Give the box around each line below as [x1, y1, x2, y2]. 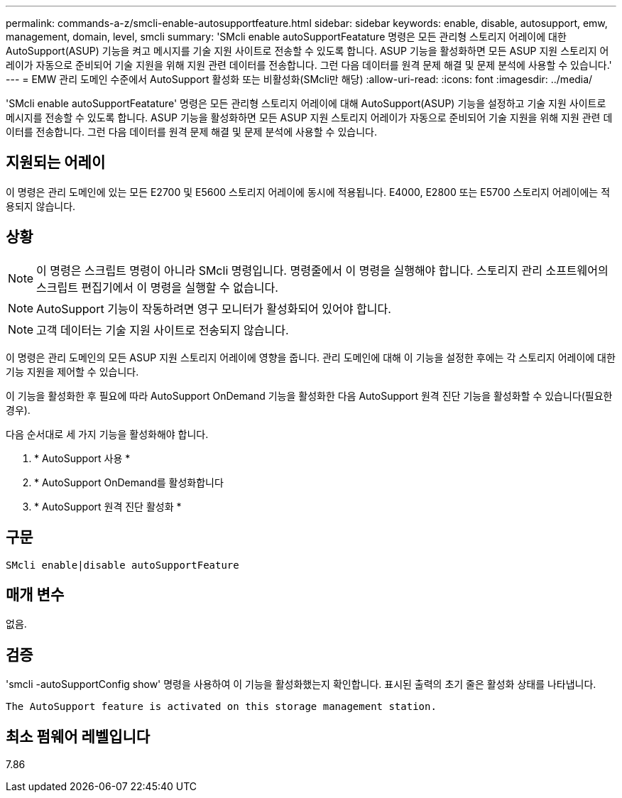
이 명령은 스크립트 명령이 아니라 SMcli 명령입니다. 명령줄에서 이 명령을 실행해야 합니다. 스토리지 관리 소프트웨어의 [36, 263, 609, 278]
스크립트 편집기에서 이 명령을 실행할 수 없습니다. [36, 280, 278, 295]
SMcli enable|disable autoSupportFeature [6, 559, 239, 571]
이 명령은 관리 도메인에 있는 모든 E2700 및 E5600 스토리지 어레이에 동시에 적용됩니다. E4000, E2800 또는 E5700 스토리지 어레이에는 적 [6, 185, 611, 198]
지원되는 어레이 [6, 153, 106, 172]
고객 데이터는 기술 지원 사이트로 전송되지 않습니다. [36, 322, 289, 337]
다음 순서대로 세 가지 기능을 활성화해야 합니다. [6, 427, 209, 440]
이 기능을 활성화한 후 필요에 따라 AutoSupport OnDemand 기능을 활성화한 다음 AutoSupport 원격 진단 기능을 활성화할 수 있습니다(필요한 [6, 389, 613, 402]
